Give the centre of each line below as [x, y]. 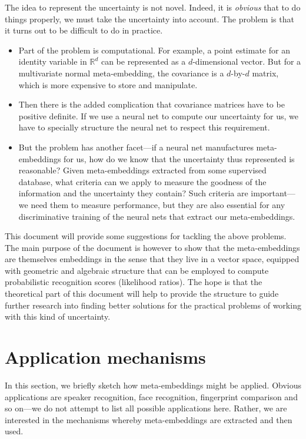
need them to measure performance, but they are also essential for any [158, 204]
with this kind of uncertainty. [58, 316]
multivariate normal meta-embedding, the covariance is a [121, 73]
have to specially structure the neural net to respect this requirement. [144, 127]
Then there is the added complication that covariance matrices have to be [152, 104]
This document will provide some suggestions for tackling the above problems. [146, 236]
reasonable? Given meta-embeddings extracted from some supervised [142, 170]
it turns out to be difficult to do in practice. [84, 30]
